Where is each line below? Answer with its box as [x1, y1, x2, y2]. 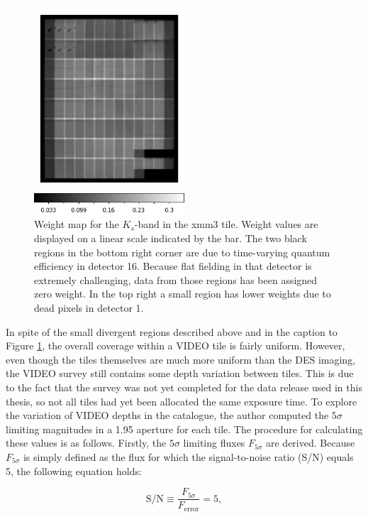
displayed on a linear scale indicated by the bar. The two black [34, 231, 307, 246]
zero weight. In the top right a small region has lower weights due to [34, 286, 331, 301]
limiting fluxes [183, 435, 245, 450]
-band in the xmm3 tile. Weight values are [134, 217, 318, 232]
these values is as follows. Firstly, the [6, 435, 167, 450]
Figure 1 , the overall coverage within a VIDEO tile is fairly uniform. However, [6, 338, 345, 353]
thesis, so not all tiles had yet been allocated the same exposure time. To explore [6, 393, 357, 408]
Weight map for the [34, 217, 119, 232]
